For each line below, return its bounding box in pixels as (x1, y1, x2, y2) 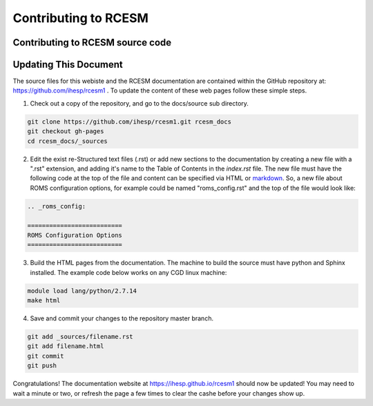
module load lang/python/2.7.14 (27, 287, 137, 295)
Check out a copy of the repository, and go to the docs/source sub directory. (30, 99, 249, 107)
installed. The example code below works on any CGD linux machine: (30, 268, 227, 276)
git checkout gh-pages (27, 128, 104, 135)
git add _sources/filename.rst (27, 333, 134, 341)
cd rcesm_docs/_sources (27, 137, 108, 145)
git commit (27, 352, 64, 360)
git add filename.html (27, 342, 104, 350)
